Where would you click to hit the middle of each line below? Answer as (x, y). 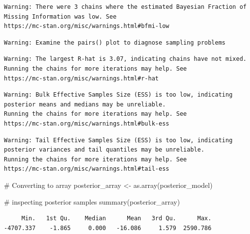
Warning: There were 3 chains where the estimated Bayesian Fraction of (125, 7)
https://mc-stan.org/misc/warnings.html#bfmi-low (87, 26)
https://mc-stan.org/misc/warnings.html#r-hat (81, 78)
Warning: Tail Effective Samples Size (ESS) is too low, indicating (118, 140)
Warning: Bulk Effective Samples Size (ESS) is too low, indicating (118, 95)
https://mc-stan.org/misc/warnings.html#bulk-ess (87, 123)
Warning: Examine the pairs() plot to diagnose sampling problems (115, 42)
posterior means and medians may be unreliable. (85, 104)
